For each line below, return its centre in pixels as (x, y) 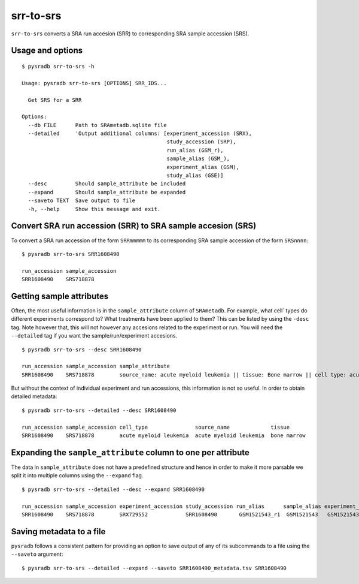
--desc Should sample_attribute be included (107, 184)
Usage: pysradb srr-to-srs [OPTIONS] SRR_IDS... (94, 83)
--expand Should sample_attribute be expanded (107, 192)
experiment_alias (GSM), (203, 167)
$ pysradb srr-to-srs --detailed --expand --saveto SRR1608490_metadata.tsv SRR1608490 (154, 568)
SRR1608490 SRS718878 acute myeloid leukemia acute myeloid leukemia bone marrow (164, 436)
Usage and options (47, 51)
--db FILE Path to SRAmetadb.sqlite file (97, 125)
